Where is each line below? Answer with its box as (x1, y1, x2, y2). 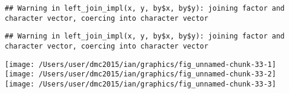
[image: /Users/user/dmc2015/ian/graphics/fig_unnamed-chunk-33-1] (5, 60, 277, 69)
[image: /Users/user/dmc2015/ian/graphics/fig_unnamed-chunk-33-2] (5, 70, 277, 79)
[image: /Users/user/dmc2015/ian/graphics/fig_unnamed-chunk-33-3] (5, 79, 277, 88)
